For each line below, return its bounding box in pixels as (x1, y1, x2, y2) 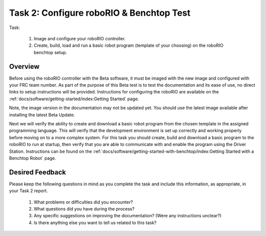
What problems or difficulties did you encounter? (33, 199, 133, 205)
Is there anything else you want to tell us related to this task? (33, 219, 157, 226)
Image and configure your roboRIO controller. (33, 35, 126, 41)
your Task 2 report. (9, 188, 48, 194)
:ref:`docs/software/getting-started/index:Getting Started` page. (9, 96, 139, 102)
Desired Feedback (9, 168, 66, 177)
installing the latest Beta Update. (9, 112, 75, 118)
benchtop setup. (33, 49, 67, 55)
